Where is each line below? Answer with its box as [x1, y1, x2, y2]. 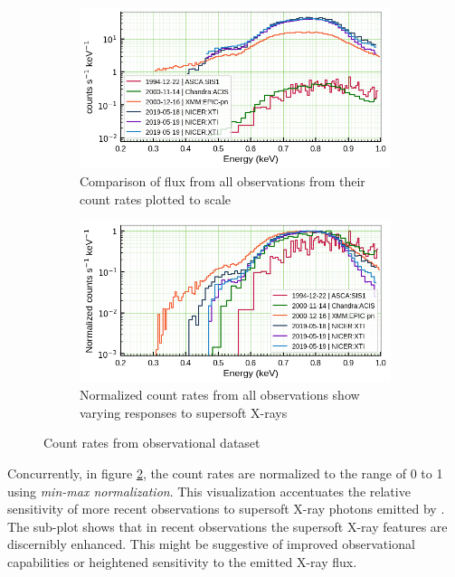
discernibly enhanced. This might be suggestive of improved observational [7, 534, 415, 553]
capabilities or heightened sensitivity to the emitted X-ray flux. [7, 552, 357, 571]
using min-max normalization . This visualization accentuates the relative [7, 481, 411, 500]
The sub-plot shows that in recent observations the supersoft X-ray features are [7, 516, 448, 535]
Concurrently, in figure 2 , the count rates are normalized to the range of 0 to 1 [7, 463, 443, 482]
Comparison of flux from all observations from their [80, 171, 365, 190]
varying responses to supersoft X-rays [80, 402, 288, 421]
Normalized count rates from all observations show [80, 385, 360, 404]
